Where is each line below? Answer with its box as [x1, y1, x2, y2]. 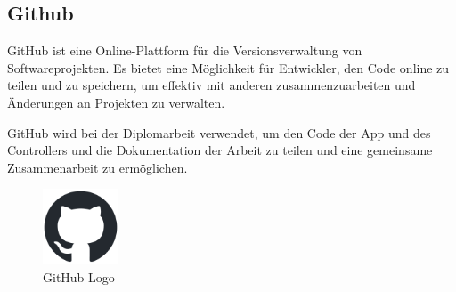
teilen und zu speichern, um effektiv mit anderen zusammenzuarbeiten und [7, 76, 416, 94]
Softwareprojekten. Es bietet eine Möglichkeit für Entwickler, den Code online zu [7, 58, 450, 77]
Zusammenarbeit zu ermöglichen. [7, 158, 188, 176]
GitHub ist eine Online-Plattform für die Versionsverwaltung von [7, 41, 362, 60]
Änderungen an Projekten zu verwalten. [7, 93, 225, 111]
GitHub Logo [43, 267, 115, 286]
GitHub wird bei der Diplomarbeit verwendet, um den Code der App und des [7, 123, 431, 142]
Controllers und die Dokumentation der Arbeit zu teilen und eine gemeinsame [7, 141, 433, 159]
